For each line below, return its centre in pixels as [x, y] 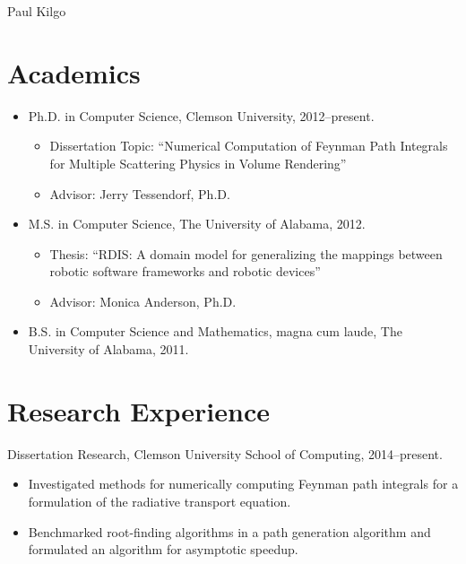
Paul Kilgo [37, 11]
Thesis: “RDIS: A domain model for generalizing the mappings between [246, 253]
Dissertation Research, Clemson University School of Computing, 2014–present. [225, 453]
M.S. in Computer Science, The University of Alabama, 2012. [197, 224]
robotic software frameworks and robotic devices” [185, 271]
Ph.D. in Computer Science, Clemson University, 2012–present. [201, 115]
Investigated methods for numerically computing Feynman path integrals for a [243, 484]
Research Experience [138, 410]
